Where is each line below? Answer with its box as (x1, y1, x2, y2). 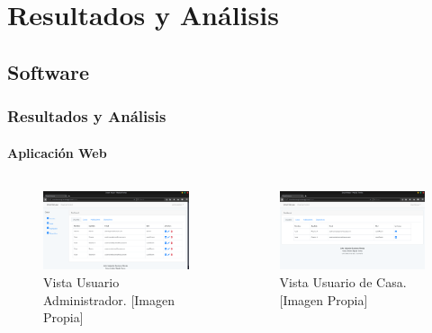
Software (7, 57, 90, 85)
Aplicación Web (7, 143, 107, 162)
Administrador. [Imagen (43, 290, 175, 309)
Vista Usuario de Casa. (279, 272, 407, 291)
